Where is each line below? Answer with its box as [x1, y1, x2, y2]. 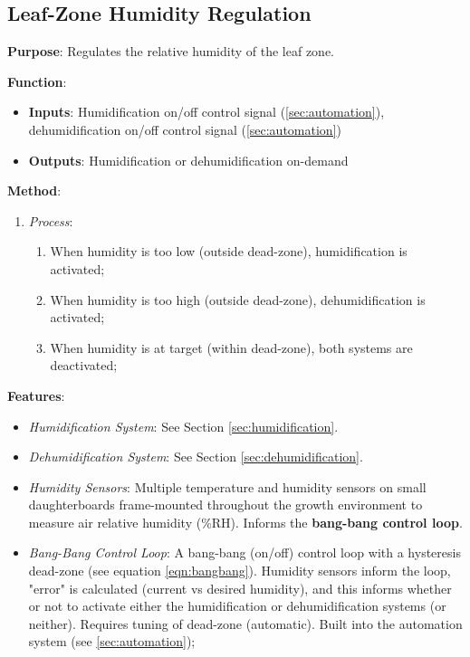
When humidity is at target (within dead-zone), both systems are [50, 338, 413, 357]
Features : [7, 386, 65, 405]
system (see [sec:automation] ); [28, 632, 196, 651]
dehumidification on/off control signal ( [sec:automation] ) [28, 119, 341, 138]
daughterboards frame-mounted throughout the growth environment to [28, 495, 423, 514]
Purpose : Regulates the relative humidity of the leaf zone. [7, 42, 335, 61]
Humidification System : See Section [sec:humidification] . [28, 416, 339, 435]
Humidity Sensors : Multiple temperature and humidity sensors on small [28, 477, 427, 496]
